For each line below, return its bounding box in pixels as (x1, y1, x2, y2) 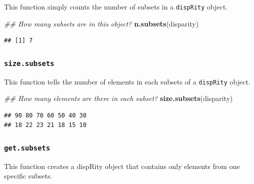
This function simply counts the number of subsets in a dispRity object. (4, 1, 228, 11)
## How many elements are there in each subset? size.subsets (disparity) (4, 93, 233, 103)
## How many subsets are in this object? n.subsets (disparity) (4, 18, 199, 28)
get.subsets (4, 143, 51, 152)
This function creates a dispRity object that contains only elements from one (4, 160, 240, 171)
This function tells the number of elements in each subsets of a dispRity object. (4, 76, 250, 86)
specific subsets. (4, 170, 53, 181)
